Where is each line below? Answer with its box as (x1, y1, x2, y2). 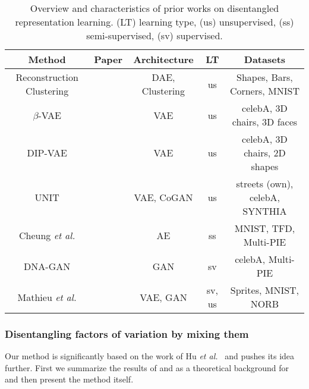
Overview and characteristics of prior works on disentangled (30, 1, 279, 15)
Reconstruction (15, 70, 78, 84)
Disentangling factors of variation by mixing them (5, 326, 249, 341)
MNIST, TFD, (234, 221, 295, 235)
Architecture (133, 52, 194, 66)
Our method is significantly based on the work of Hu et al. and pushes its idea (5, 350, 295, 362)
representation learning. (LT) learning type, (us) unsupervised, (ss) (15, 15, 294, 29)
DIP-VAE (27, 146, 67, 159)
